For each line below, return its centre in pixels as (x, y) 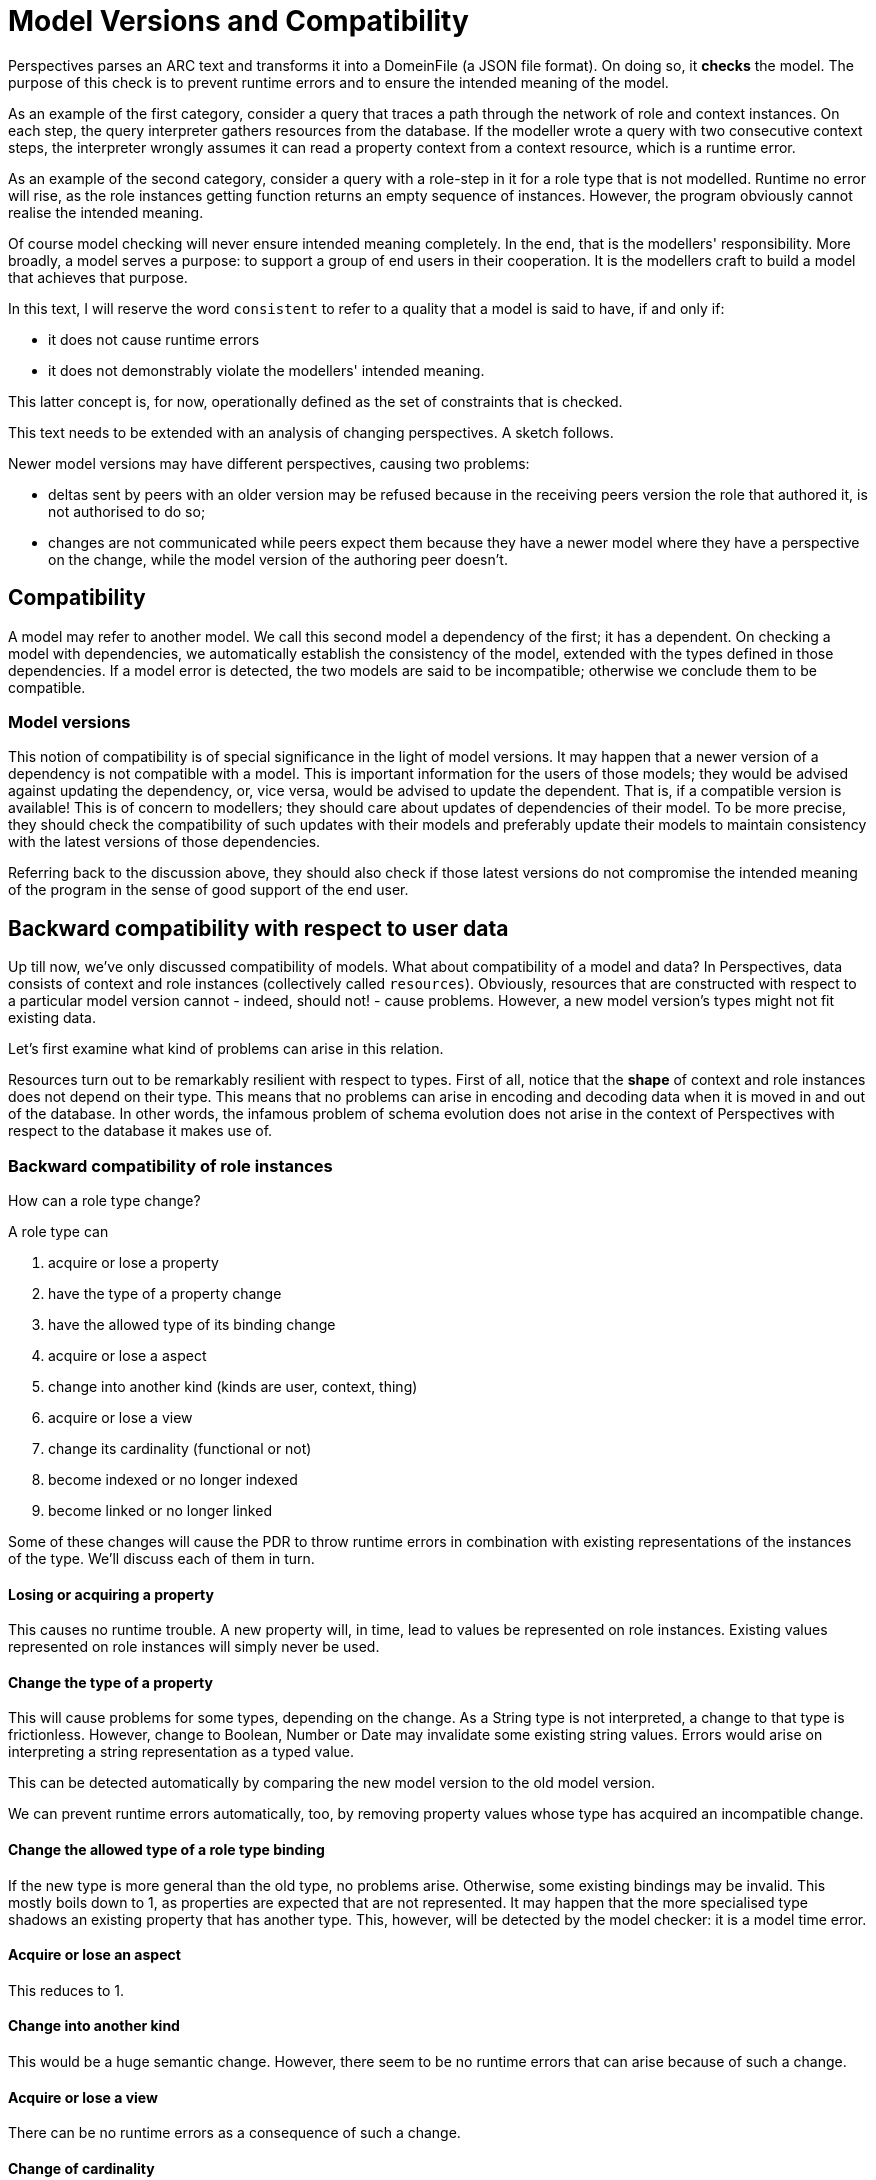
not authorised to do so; (127, 511)
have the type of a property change (165, 1293)
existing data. (52, 1018)
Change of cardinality (81, 2168)
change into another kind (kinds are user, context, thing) (233, 1386)
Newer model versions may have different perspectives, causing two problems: (269, 463)
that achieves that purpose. (98, 277)
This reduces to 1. (66, 1990)
